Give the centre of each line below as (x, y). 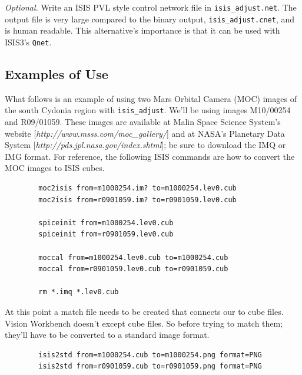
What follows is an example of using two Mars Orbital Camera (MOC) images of (151, 98)
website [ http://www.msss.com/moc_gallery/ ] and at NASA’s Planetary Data (145, 133)
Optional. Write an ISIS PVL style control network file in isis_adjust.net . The (151, 7)
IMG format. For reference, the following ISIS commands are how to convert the (150, 156)
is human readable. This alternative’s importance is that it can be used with (142, 30)
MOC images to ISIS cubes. (55, 168)
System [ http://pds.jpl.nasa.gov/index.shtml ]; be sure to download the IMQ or (145, 145)
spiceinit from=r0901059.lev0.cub (106, 234)
